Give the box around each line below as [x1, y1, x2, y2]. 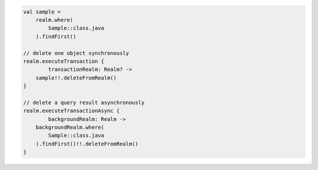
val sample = [23, 8, 61, 15]
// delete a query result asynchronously [23, 99, 145, 106]
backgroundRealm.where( [35, 124, 104, 131]
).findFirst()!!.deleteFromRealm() [35, 140, 138, 147]
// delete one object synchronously [23, 50, 130, 56]
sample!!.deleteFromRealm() [35, 74, 117, 81]
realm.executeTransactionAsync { [23, 107, 120, 115]
